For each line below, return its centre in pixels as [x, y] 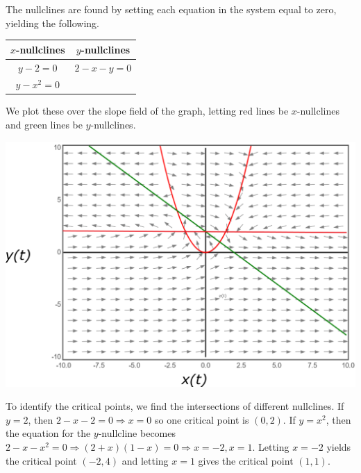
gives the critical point [246, 460]
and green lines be [44, 125]
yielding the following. [52, 23]
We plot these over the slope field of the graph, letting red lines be [147, 111]
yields [339, 446]
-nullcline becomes [137, 433]
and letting [145, 460]
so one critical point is [202, 419]
